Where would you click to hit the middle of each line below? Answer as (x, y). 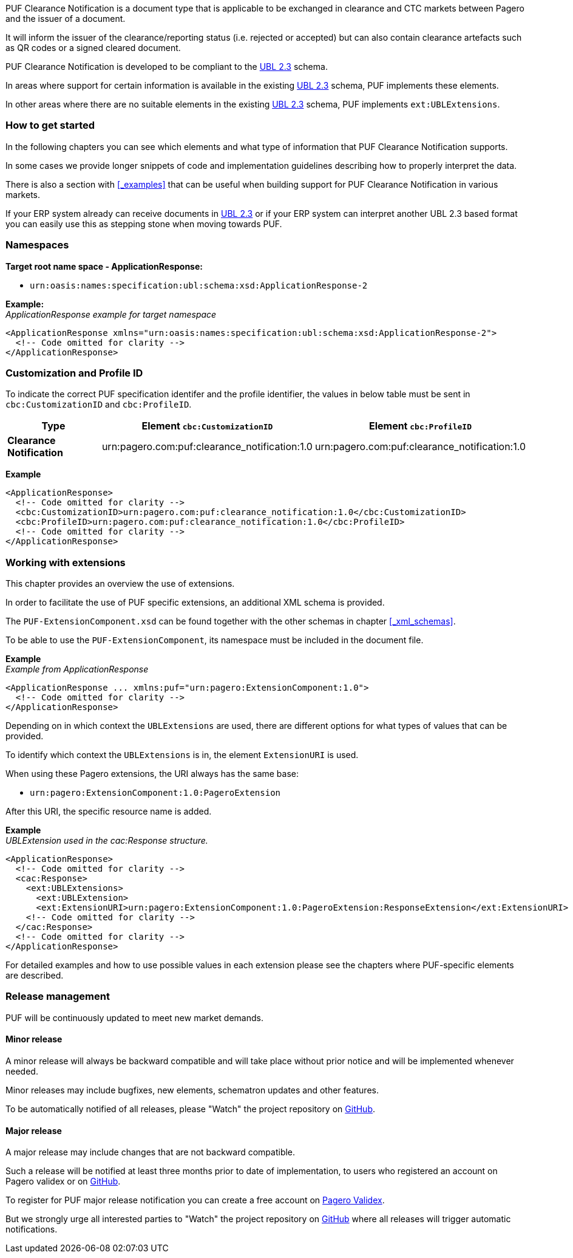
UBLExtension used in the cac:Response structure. (107, 840)
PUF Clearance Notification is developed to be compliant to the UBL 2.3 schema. (167, 67)
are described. (35, 975)
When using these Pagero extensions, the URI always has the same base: (152, 774)
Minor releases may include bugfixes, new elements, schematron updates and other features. (192, 1090)
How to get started (50, 125)
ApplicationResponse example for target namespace (111, 314)
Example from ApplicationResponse (77, 669)
